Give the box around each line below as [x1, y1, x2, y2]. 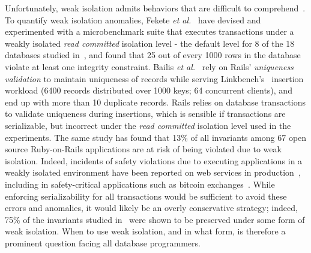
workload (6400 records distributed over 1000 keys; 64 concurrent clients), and [5, 84, 292, 97]
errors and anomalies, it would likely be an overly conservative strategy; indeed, [5, 201, 298, 214]
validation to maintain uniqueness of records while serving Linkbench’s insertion [5, 72, 304, 85]
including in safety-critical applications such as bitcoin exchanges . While [5, 177, 275, 190]
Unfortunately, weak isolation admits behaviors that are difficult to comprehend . [5, 2, 306, 14]
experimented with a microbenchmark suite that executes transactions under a [5, 25, 294, 38]
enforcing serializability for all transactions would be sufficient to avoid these [5, 189, 287, 202]
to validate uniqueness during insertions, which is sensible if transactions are [5, 107, 286, 120]
